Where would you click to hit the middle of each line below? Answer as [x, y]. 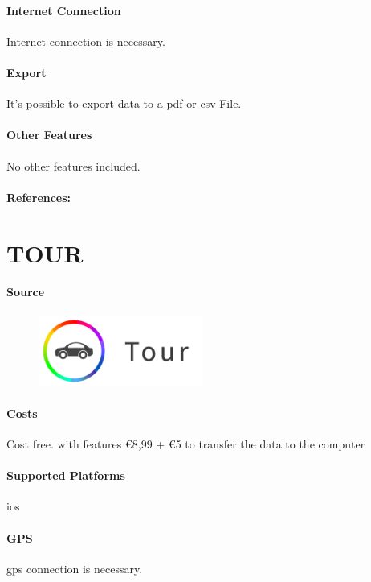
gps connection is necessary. [75, 568]
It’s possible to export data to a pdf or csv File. [124, 103]
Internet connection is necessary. [86, 41]
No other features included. [73, 165]
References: [39, 197]
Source [26, 292]
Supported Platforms [66, 475]
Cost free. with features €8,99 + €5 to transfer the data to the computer [186, 444]
